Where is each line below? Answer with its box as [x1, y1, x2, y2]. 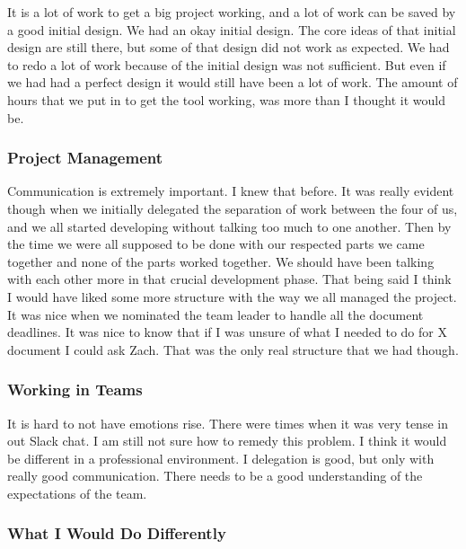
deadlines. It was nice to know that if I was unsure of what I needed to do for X [7, 323, 447, 341]
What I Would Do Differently [7, 522, 226, 545]
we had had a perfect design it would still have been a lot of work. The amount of [7, 73, 458, 92]
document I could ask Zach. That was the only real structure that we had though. [7, 340, 459, 359]
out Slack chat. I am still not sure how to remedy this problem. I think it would [7, 431, 447, 450]
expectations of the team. [7, 483, 147, 502]
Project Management [7, 146, 163, 169]
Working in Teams [7, 378, 143, 401]
